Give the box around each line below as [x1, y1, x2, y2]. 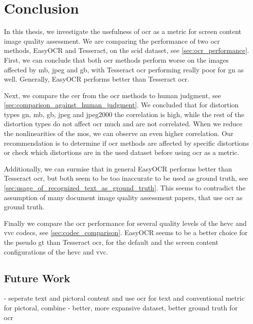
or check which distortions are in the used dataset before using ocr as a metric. [4, 147, 239, 157]
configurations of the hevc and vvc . [4, 246, 108, 256]
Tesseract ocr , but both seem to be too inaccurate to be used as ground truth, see [4, 173, 248, 183]
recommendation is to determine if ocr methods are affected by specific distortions [4, 137, 249, 148]
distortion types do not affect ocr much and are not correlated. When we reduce [4, 119, 242, 129]
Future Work [4, 270, 71, 285]
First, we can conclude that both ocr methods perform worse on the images [4, 54, 229, 65]
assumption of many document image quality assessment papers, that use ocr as [4, 192, 243, 202]
